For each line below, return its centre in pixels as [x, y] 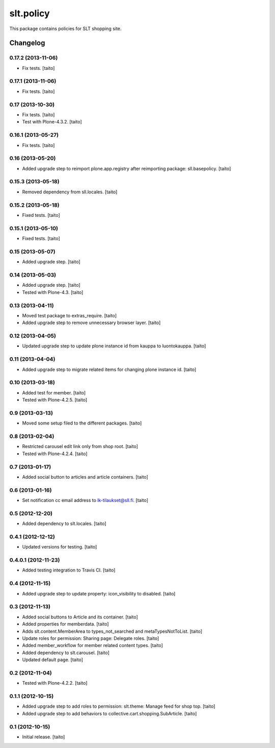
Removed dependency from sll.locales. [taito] [70, 192]
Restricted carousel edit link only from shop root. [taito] [80, 446]
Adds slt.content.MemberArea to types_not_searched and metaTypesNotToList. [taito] [112, 631]
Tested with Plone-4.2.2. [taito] [55, 683]
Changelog [27, 43]
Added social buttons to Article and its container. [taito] [80, 617]
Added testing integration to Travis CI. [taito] [69, 570]
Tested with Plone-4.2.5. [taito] [55, 400]
